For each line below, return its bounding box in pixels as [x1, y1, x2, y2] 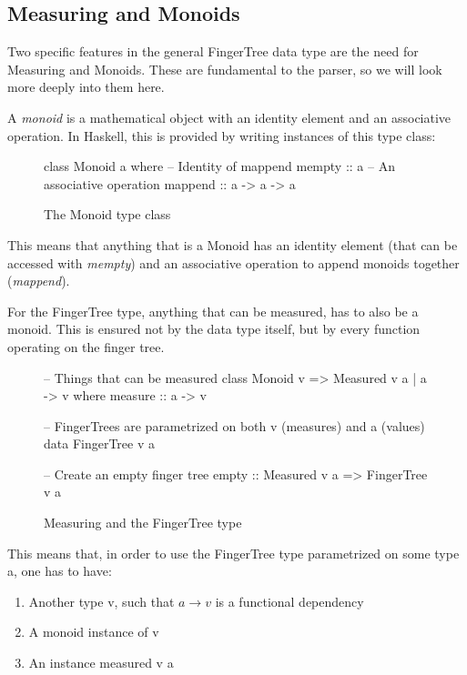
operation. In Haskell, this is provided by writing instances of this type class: [7, 126, 436, 145]
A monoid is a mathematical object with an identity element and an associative [7, 107, 452, 126]
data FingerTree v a [44, 434, 155, 453]
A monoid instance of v [28, 622, 159, 641]
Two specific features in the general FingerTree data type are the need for [7, 42, 419, 61]
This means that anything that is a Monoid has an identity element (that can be [7, 235, 458, 254]
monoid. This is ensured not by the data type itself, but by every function [7, 319, 421, 338]
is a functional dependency [215, 591, 364, 610]
